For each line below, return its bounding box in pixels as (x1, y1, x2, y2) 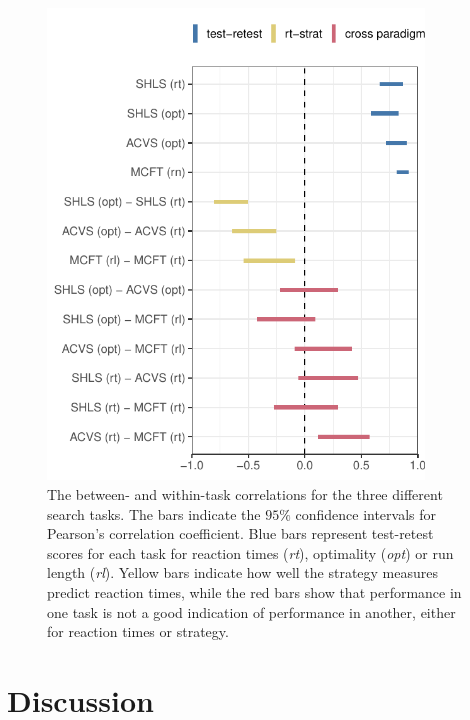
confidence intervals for (295, 503, 437, 524)
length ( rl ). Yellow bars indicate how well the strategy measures (47, 562, 439, 583)
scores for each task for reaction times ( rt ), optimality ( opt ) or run (47, 542, 454, 563)
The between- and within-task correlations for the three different (47, 484, 443, 505)
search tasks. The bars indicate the (47, 503, 261, 524)
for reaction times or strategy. (47, 621, 229, 642)
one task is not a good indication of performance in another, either (47, 601, 456, 622)
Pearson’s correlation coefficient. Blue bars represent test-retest (47, 523, 434, 544)
